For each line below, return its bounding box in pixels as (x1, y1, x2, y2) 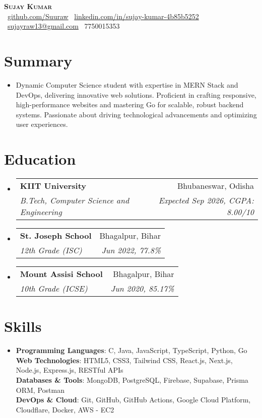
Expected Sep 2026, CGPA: (158, 194, 254, 206)
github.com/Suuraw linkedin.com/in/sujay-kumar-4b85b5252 (8, 11, 199, 21)
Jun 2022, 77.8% (101, 244, 161, 256)
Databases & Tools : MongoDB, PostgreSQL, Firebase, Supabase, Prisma (16, 374, 248, 385)
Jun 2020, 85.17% (110, 283, 174, 294)
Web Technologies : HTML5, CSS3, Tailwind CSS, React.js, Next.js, (16, 355, 233, 365)
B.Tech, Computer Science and (20, 194, 129, 206)
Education (4, 149, 76, 169)
